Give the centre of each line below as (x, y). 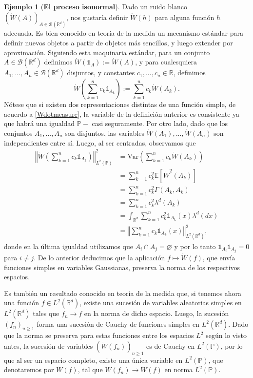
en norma (179, 369)
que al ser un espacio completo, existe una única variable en (93, 360)
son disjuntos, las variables (105, 133)
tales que (46, 313)
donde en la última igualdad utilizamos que (68, 246)
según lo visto (226, 335)
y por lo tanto (195, 246)
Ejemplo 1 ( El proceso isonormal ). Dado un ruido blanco (96, 6)
